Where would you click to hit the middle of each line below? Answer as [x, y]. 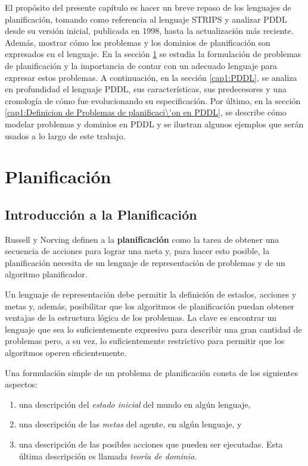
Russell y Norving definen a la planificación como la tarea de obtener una [142, 239]
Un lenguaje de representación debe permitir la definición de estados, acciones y [151, 294]
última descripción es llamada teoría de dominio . [108, 456]
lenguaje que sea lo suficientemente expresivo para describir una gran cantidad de [153, 329]
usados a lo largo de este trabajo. [65, 135]
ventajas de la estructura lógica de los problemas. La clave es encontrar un [141, 318]
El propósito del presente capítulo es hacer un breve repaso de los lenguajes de [148, 7]
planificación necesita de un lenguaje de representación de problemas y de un [145, 262]
